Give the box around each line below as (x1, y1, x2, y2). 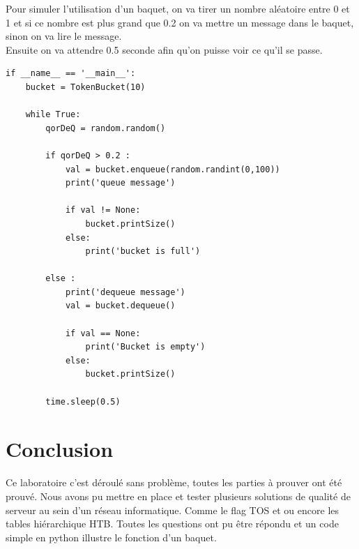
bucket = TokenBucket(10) (25, 82, 146, 92)
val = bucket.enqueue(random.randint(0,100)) (65, 164, 280, 174)
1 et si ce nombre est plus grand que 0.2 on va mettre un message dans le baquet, (6, 15, 354, 29)
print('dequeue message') (65, 287, 185, 297)
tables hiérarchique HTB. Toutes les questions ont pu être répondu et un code (6, 516, 339, 531)
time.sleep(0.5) (45, 396, 121, 407)
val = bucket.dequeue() (65, 301, 176, 311)
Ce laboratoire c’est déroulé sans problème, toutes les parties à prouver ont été (6, 475, 342, 490)
